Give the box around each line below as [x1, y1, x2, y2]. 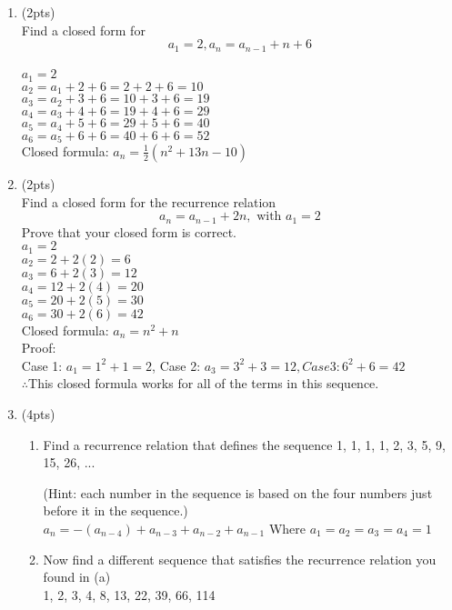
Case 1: [21, 355, 63, 375]
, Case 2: [152, 355, 201, 375]
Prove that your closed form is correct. [21, 222, 236, 241]
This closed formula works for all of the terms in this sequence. [28, 374, 379, 393]
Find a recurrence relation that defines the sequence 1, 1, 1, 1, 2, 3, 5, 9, [43, 435, 446, 454]
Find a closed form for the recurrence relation [21, 192, 276, 211]
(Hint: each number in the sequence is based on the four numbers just [43, 483, 433, 502]
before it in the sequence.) [43, 501, 188, 520]
